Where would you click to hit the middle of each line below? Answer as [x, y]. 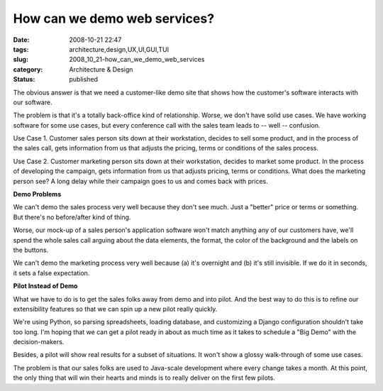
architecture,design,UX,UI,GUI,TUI [119, 49]
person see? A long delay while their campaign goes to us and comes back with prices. [141, 181]
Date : [21, 40]
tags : [21, 49]
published [84, 79]
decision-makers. [39, 342]
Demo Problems [37, 194]
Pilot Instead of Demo [45, 286]
